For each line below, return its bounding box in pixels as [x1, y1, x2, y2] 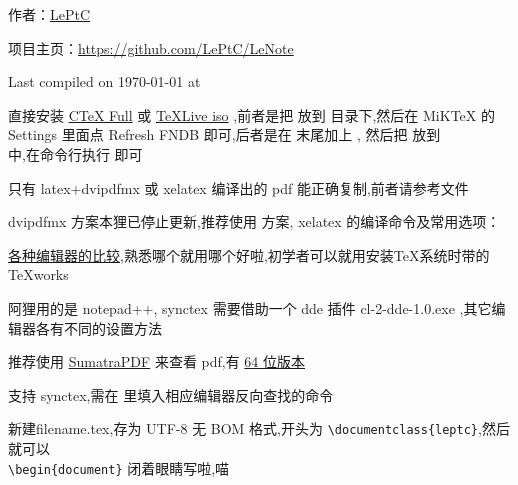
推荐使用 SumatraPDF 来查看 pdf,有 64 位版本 [8, 351, 306, 372]
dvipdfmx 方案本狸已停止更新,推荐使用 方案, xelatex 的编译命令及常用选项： [8, 211, 501, 232]
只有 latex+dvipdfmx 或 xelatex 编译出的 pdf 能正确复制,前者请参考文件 [8, 177, 469, 198]
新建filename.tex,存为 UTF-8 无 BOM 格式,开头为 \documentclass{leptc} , [8, 418, 482, 439]
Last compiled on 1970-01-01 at [8, 71, 201, 92]
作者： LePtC [8, 4, 91, 24]
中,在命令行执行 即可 [8, 143, 143, 164]
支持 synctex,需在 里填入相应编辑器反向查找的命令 [8, 384, 334, 405]
